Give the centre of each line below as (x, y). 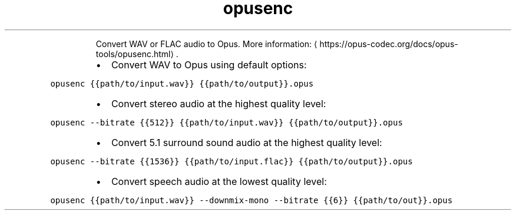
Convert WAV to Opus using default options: (209, 64)
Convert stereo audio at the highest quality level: (219, 103)
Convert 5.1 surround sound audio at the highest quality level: (247, 142)
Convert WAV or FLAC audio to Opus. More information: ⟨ (206, 44)
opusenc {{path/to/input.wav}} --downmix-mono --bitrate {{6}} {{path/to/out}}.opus (252, 200)
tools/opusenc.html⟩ (135, 54)
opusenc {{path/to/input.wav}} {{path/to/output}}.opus (182, 83)
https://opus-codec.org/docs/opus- (389, 44)
